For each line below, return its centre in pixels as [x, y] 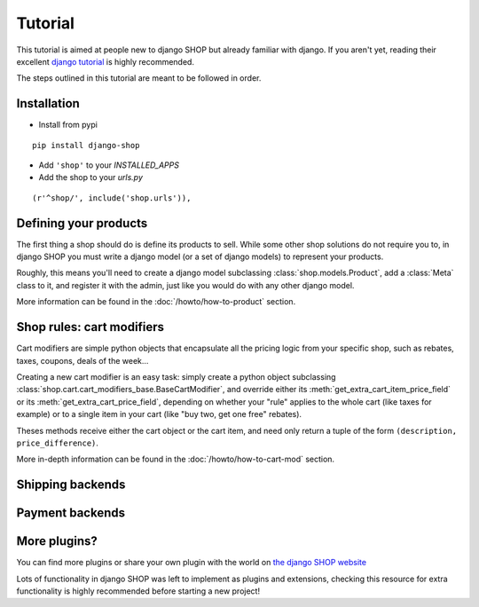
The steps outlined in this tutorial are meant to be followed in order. [139, 78]
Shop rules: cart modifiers [90, 327]
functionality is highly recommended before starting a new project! [138, 591]
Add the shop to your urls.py [91, 177]
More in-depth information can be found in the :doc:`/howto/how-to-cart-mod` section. [176, 459]
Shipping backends [71, 485]
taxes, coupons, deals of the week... [82, 360]
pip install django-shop [86, 145]
